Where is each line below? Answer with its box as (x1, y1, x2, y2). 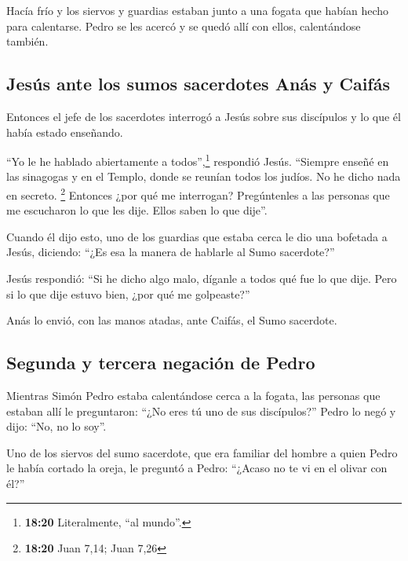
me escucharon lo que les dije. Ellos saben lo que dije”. (6, 202, 268, 218)
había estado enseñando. (6, 123, 123, 140)
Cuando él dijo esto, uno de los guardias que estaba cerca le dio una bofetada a (6, 228, 388, 244)
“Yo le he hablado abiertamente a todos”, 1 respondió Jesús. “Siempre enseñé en (6, 151, 389, 169)
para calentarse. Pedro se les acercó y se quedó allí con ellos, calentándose (6, 17, 361, 34)
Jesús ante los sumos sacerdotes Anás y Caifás (6, 71, 390, 96)
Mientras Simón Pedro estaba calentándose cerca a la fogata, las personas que (6, 387, 381, 404)
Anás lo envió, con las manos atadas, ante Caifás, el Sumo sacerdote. (6, 312, 337, 328)
